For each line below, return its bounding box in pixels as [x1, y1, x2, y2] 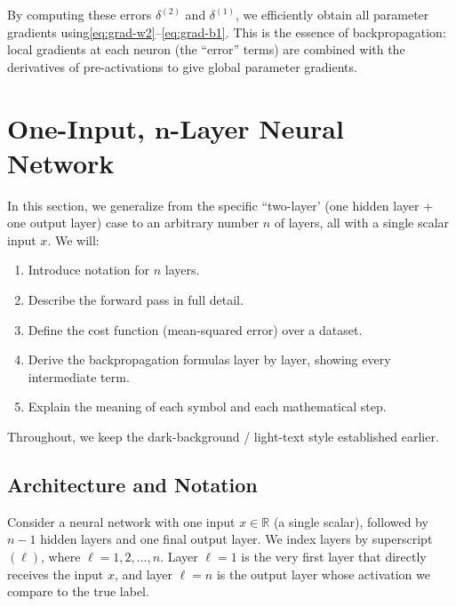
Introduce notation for [28, 260, 150, 279]
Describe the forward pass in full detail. [28, 291, 244, 309]
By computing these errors [7, 5, 152, 23]
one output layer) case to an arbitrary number [7, 213, 260, 232]
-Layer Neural [170, 109, 344, 146]
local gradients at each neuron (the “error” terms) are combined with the [7, 40, 405, 59]
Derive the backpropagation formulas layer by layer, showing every [28, 350, 391, 369]
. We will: [47, 230, 100, 249]
